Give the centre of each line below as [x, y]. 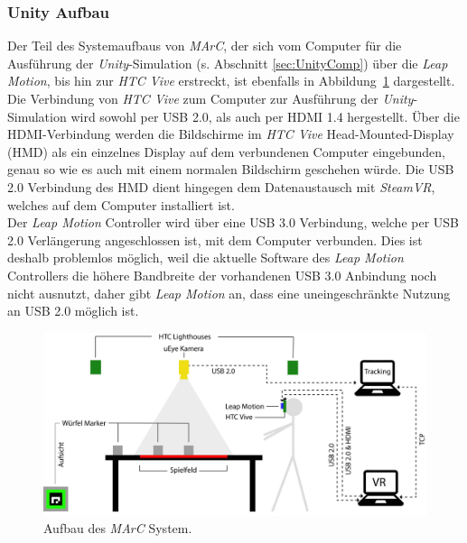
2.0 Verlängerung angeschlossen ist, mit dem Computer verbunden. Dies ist [215, 239]
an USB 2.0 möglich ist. [73, 311]
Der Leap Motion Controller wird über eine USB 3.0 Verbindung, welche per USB [233, 222]
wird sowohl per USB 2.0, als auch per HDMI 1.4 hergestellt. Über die [265, 116]
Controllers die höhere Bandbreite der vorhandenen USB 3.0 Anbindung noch [222, 275]
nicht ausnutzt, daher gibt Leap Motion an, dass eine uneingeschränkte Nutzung [229, 293]
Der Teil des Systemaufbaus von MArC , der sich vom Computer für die [205, 46]
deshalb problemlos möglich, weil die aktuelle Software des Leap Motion [205, 258]
